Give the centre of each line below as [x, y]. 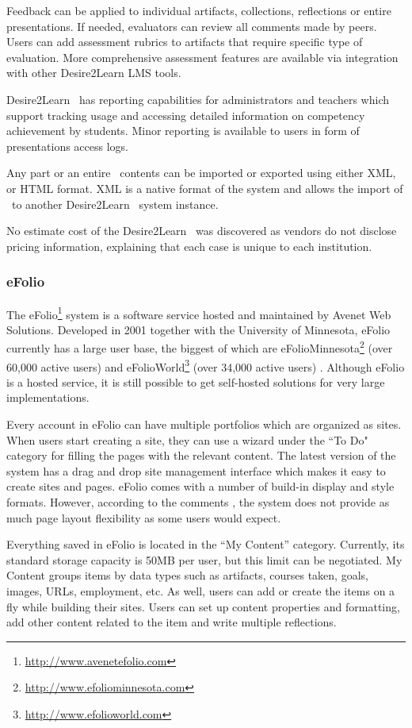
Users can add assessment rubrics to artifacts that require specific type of [185, 42]
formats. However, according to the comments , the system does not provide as [198, 502]
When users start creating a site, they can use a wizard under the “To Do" [187, 439]
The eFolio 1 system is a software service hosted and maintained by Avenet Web [199, 313]
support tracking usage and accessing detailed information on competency [186, 115]
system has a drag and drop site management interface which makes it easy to [196, 470]
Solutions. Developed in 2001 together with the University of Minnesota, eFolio [198, 329]
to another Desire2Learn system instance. [115, 204]
